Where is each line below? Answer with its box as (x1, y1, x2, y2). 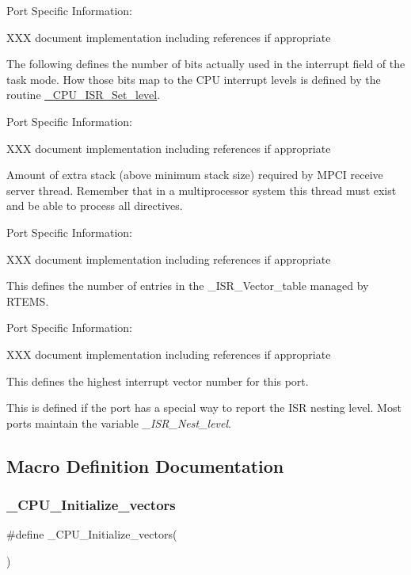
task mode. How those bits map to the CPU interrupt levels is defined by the (6, 70, 381, 87)
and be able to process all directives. (6, 197, 183, 214)
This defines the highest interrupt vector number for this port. (6, 372, 309, 389)
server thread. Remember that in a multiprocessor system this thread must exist (6, 181, 397, 198)
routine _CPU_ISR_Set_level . (6, 86, 161, 103)
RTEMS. (6, 292, 49, 309)
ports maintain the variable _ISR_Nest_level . (6, 414, 231, 431)
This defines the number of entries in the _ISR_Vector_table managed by (6, 277, 369, 294)
